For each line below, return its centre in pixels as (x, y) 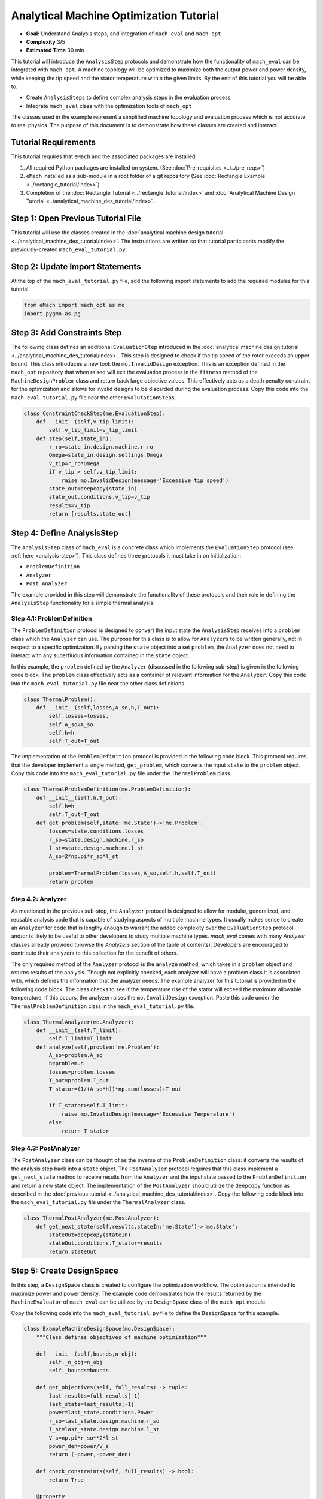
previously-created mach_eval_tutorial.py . (69, 249)
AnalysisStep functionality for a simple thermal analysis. (83, 603)
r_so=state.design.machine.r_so (96, 840)
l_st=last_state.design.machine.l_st (104, 1429)
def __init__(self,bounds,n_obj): (87, 1354)
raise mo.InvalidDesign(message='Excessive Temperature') (148, 1114)
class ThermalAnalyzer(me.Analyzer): (79, 1022)
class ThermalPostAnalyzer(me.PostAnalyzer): (92, 1218)
